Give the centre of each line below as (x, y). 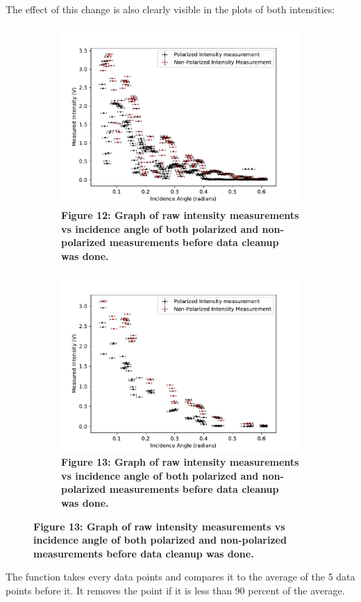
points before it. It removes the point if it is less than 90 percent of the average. (175, 590)
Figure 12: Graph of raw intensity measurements (180, 215)
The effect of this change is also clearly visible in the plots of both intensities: (170, 9)
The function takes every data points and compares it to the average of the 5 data (180, 577)
